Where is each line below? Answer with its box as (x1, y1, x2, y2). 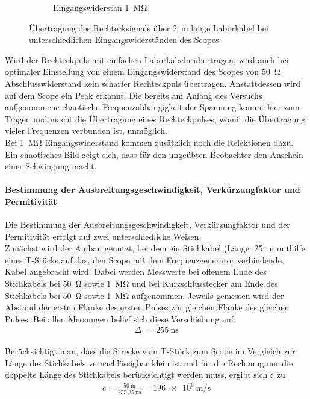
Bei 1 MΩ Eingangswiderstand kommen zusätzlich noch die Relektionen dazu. (5, 136, 294, 148)
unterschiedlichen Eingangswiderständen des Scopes (29, 33, 219, 46)
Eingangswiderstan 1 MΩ (53, 1, 147, 13)
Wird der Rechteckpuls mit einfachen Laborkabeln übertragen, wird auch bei (5, 53, 289, 66)
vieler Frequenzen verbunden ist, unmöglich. (5, 124, 167, 137)
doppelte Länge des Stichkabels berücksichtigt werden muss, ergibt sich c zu (5, 368, 285, 381)
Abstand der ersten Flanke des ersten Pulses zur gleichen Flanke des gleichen (5, 301, 290, 313)
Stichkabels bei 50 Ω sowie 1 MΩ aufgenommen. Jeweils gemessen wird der (5, 289, 284, 301)
